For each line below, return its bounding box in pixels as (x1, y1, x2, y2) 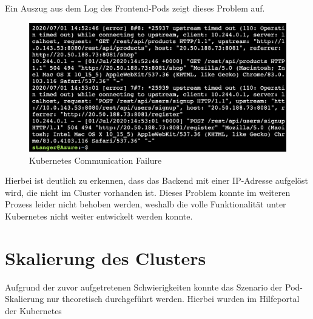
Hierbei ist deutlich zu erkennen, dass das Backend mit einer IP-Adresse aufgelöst (5, 174, 308, 187)
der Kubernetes (5, 304, 62, 317)
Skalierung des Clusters (5, 245, 206, 270)
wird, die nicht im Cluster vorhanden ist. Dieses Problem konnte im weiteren (5, 186, 291, 198)
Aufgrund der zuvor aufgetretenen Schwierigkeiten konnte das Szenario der (5, 280, 283, 293)
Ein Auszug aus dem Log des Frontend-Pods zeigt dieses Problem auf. (5, 2, 265, 14)
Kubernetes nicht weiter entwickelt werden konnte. (5, 209, 193, 222)
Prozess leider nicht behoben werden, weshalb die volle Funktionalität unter (5, 198, 286, 210)
